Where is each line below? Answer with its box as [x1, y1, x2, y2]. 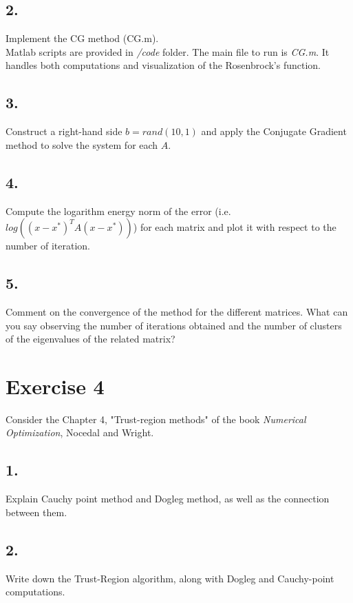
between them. [6, 504, 67, 519]
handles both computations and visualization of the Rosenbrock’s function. [6, 58, 321, 72]
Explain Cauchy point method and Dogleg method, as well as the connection [6, 491, 330, 506]
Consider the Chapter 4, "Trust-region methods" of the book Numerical [6, 411, 306, 426]
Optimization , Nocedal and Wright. [6, 425, 154, 440]
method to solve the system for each [6, 137, 158, 152]
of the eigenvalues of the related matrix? [6, 331, 175, 346]
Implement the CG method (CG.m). [6, 31, 159, 45]
